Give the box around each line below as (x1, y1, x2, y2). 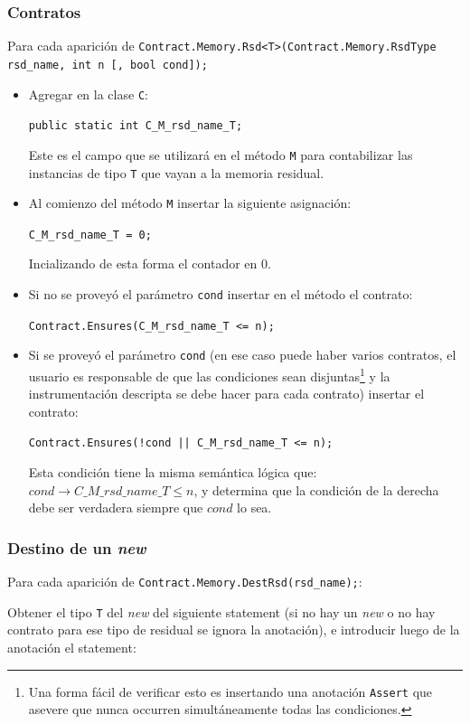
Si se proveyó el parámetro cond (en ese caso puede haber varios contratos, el (28, 345, 456, 364)
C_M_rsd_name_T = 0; (28, 228, 152, 241)
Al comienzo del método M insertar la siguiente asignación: (28, 193, 352, 212)
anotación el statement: (7, 638, 136, 657)
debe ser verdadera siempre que (28, 498, 203, 517)
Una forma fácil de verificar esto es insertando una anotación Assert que (28, 682, 433, 700)
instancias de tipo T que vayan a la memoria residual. (28, 163, 324, 182)
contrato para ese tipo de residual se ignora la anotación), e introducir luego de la (7, 620, 460, 639)
